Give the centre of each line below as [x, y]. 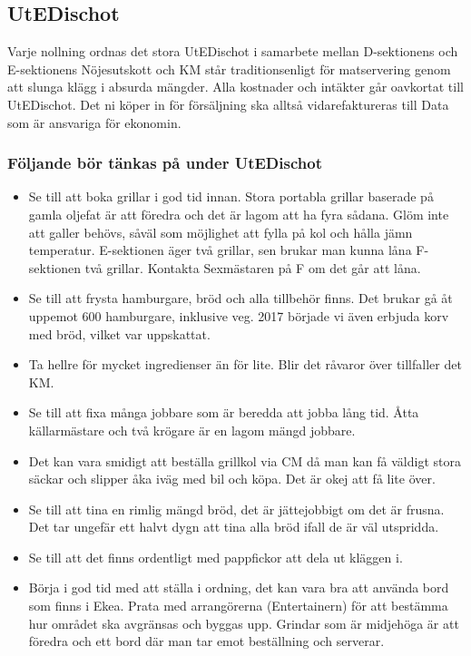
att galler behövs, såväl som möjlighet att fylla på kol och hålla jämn [221, 232]
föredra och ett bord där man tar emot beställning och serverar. [206, 641]
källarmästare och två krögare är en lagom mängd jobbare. [192, 430]
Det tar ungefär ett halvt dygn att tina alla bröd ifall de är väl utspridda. [234, 527]
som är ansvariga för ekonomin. [94, 122]
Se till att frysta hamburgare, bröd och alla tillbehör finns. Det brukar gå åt [240, 298]
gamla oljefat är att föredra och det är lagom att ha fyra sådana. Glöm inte [239, 214]
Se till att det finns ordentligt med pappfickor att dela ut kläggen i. [216, 557]
